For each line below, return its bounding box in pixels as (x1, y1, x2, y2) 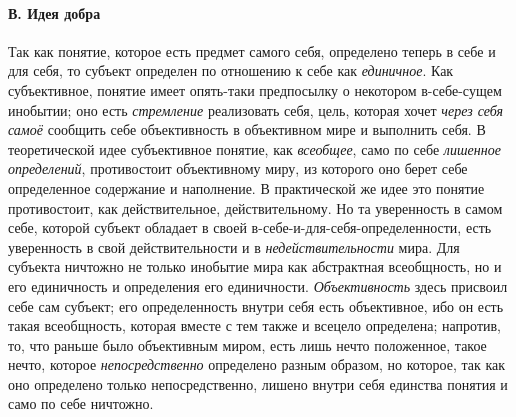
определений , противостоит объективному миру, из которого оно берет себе (8, 158, 468, 179)
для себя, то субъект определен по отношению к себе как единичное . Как (8, 60, 454, 81)
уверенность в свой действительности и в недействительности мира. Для (8, 236, 460, 257)
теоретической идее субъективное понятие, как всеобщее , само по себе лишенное (8, 138, 501, 159)
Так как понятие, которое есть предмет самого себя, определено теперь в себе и (8, 40, 496, 61)
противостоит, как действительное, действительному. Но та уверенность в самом (8, 197, 503, 218)
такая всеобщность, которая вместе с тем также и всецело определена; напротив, (8, 315, 501, 336)
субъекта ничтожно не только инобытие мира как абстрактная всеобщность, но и (8, 256, 502, 277)
